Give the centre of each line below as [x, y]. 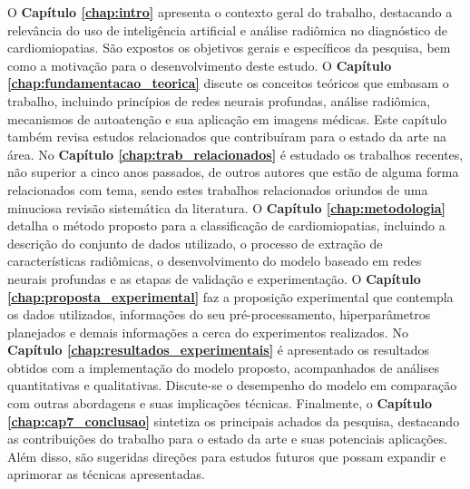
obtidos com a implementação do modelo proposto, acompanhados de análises [224, 367]
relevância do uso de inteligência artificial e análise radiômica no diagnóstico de [227, 29]
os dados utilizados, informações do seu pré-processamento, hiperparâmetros [219, 314]
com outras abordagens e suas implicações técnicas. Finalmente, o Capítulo [220, 403]
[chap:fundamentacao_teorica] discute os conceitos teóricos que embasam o [228, 83]
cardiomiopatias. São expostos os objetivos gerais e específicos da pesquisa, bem [229, 48]
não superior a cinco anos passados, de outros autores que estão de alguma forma [233, 172]
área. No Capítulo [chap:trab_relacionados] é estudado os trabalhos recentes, [235, 154]
